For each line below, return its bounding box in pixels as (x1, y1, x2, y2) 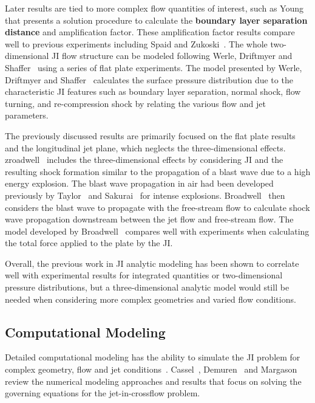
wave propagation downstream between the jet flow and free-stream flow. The (5, 213, 294, 226)
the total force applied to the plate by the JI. (5, 236, 173, 249)
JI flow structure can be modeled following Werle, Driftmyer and (52, 49, 293, 62)
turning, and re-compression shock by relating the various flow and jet (5, 97, 266, 109)
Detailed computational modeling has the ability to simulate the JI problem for (5, 351, 300, 363)
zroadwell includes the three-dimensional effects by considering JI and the (5, 153, 283, 166)
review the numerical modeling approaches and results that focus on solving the (5, 374, 302, 387)
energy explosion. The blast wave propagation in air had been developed (5, 177, 274, 190)
